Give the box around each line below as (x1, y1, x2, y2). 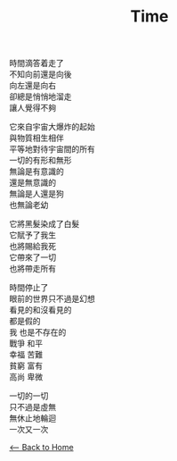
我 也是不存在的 (9, 327, 67, 338)
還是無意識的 (9, 177, 56, 189)
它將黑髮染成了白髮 (9, 219, 80, 230)
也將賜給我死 (9, 241, 56, 252)
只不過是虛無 (9, 402, 56, 413)
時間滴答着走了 (9, 58, 64, 69)
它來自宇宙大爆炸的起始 (9, 122, 95, 132)
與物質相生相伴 (9, 132, 64, 144)
